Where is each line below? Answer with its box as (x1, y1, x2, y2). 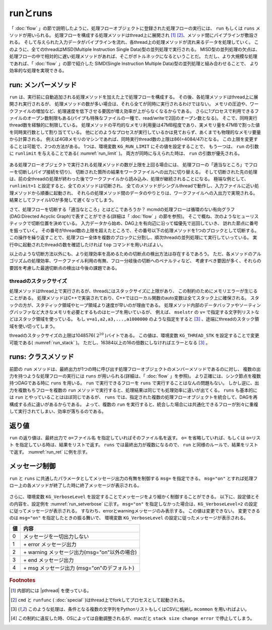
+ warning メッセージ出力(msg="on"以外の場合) (23, 548, 137, 555)
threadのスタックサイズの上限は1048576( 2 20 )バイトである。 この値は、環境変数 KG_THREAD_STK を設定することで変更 (9, 332, 259, 339)
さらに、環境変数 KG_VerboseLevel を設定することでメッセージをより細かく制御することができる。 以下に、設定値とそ (9, 494, 259, 500)
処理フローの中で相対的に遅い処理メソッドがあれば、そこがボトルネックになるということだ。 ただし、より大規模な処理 (9, 53, 258, 59)
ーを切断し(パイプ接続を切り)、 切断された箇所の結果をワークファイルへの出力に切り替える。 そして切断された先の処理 (9, 169, 258, 175)
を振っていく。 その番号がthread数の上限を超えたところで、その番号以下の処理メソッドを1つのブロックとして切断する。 (9, 227, 259, 233)
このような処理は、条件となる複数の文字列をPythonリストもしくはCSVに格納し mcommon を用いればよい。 (28, 606, 249, 612)
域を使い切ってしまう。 (9, 323, 58, 329)
